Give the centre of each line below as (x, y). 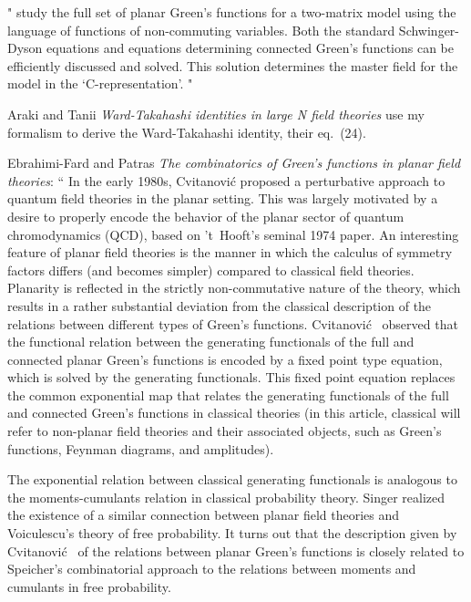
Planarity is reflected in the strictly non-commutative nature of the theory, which (234, 288)
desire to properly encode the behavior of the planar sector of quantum (206, 216)
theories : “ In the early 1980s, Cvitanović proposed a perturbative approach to (226, 180)
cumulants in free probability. (89, 586)
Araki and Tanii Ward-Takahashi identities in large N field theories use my (216, 114)
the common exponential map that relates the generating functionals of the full (228, 394)
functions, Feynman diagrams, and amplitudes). (141, 448)
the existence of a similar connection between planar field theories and (204, 515)
